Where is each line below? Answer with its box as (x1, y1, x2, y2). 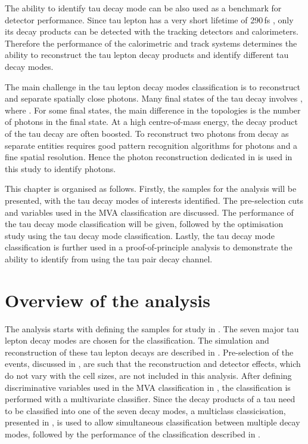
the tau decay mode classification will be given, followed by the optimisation (5, 218, 284, 230)
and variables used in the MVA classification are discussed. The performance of (5, 206, 294, 218)
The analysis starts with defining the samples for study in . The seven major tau (5, 322, 299, 335)
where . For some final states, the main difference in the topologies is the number (5, 103, 301, 116)
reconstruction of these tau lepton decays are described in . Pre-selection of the (5, 345, 294, 358)
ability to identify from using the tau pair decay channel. (5, 252, 213, 265)
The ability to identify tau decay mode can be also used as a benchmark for (5, 2, 282, 14)
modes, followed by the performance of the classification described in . (5, 427, 260, 440)
